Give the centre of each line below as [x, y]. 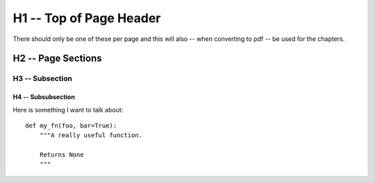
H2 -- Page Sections [57, 59]
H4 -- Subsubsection [44, 97]
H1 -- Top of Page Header [87, 18]
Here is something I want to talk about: [68, 110]
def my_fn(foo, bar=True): [71, 125]
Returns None [61, 155]
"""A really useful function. [91, 136]
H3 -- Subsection [43, 78]
